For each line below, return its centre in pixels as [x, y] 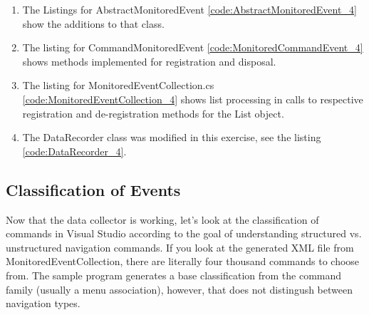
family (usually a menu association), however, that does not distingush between [180, 289]
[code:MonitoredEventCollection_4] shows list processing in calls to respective [193, 99]
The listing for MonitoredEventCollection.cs [118, 85]
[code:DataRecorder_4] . [74, 151]
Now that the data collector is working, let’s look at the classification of [162, 219]
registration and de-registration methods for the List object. [153, 113]
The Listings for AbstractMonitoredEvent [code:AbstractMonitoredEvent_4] [189, 9]
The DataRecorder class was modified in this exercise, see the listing [172, 137]
